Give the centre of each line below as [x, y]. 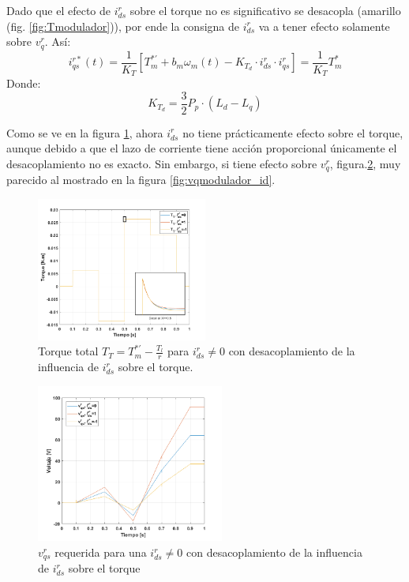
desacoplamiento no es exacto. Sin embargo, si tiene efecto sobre [162, 163]
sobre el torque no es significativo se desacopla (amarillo [265, 10]
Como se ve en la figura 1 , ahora [85, 132]
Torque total [68, 351]
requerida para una [101, 552]
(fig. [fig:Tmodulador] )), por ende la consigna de [123, 26]
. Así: [58, 41]
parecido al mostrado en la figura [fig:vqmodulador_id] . [141, 180]
